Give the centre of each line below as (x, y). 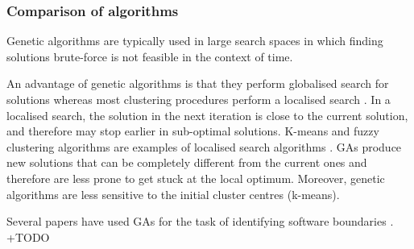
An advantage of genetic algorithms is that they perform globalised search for (198, 83)
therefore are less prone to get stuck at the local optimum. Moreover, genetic (196, 178)
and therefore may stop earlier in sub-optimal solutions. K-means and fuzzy (193, 131)
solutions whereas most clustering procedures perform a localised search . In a (199, 99)
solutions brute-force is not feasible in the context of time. (150, 56)
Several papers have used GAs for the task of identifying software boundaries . (200, 221)
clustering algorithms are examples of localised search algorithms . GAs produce (204, 146)
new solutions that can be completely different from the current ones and (187, 162)
